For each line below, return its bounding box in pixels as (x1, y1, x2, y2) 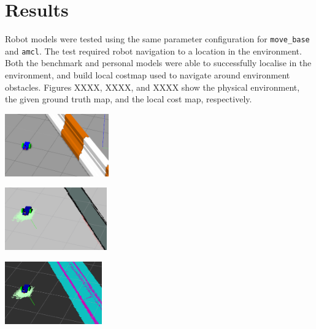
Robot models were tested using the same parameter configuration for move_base (5, 32, 310, 45)
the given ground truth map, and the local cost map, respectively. (5, 93, 252, 105)
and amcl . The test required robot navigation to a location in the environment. (5, 44, 302, 57)
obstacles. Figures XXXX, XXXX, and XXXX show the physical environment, (5, 80, 300, 93)
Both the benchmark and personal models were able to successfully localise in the (5, 56, 312, 69)
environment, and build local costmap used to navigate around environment (5, 69, 290, 81)
